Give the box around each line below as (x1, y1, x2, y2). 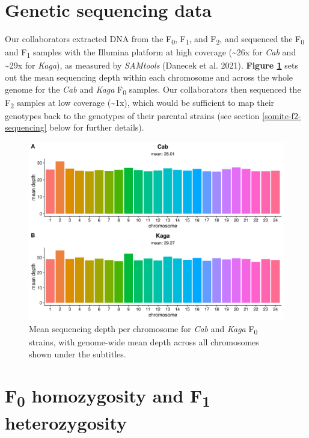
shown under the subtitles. (29, 347, 126, 360)
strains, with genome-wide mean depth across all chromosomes (29, 336, 259, 348)
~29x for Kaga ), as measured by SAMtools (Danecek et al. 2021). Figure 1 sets (5, 59, 298, 72)
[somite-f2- (262, 109, 301, 122)
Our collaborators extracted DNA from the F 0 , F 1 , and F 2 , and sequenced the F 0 (5, 32, 305, 46)
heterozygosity (5, 410, 127, 434)
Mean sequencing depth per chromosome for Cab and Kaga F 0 (29, 322, 258, 336)
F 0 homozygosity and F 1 (5, 383, 210, 411)
